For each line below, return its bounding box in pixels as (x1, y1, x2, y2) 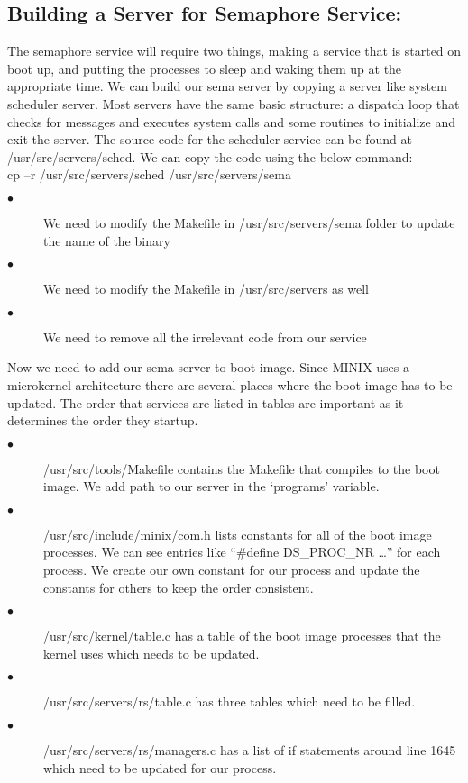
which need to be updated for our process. (43, 758, 277, 777)
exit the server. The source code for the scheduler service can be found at (7, 130, 412, 149)
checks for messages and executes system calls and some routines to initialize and (7, 112, 455, 131)
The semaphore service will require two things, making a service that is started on (7, 41, 462, 60)
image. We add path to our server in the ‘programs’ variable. (43, 477, 380, 496)
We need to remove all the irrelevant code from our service (43, 327, 367, 346)
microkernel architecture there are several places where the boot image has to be (7, 375, 453, 394)
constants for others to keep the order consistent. (43, 578, 314, 596)
